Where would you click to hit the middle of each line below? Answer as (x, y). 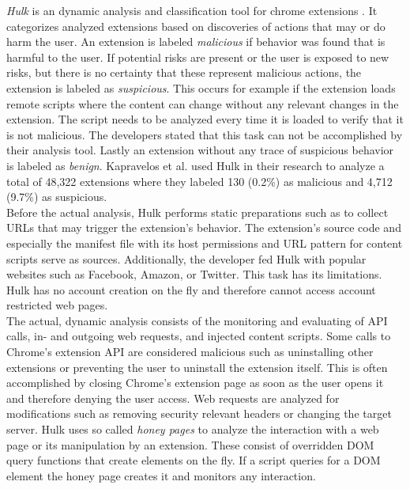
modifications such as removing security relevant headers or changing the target (199, 413)
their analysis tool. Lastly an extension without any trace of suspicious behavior (200, 150)
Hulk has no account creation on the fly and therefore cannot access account (191, 289)
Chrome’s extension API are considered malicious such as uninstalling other (190, 352)
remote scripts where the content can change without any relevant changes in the (203, 103)
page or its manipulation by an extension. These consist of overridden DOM (190, 444)
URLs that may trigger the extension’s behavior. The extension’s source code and (204, 227)
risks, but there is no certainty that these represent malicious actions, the (184, 72)
